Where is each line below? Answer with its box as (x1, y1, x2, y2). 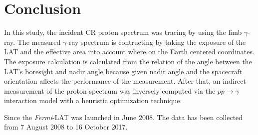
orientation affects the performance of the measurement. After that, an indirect (4, 76, 246, 86)
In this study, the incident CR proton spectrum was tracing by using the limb (4, 27, 242, 37)
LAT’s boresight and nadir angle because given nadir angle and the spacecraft (4, 66, 243, 76)
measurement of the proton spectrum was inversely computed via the (4, 85, 216, 96)
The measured (17, 36, 61, 47)
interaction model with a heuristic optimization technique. (4, 95, 182, 106)
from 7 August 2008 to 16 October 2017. (4, 122, 128, 132)
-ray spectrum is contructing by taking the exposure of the (66, 36, 246, 47)
